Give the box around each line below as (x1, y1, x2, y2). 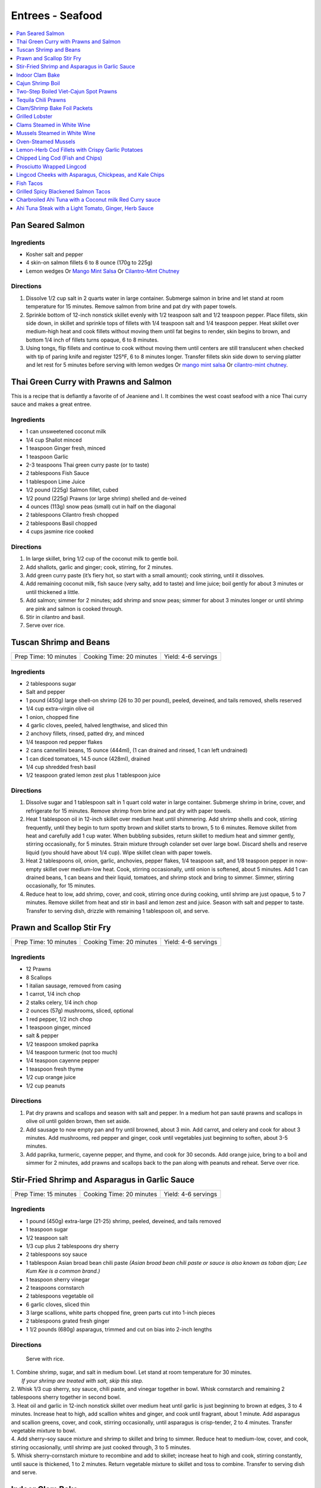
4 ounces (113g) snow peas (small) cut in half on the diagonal (26, 503, 176, 510)
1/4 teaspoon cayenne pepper (26, 1057, 99, 1064)
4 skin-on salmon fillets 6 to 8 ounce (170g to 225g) (26, 259, 153, 266)
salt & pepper (26, 1032, 59, 1039)
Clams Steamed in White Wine (16, 121, 90, 128)
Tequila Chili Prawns (16, 96, 67, 104)
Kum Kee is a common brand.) (26, 1268, 100, 1275)
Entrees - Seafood (11, 9, 102, 22)
